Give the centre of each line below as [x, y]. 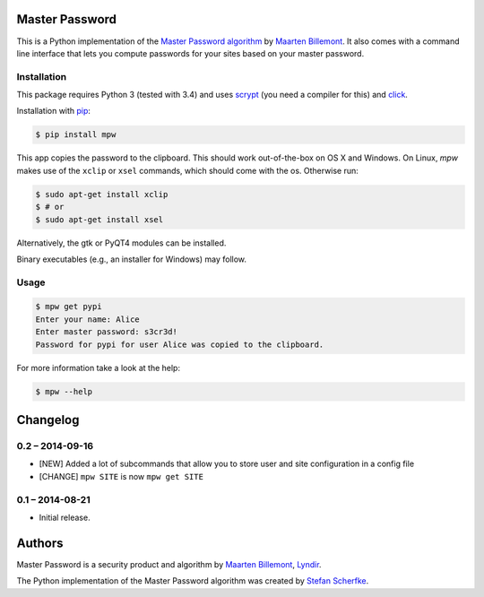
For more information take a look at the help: [99, 368]
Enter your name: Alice [88, 319]
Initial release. [65, 517]
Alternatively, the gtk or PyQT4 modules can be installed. [121, 243]
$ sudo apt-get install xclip [102, 194]
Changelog [48, 420]
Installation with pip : [54, 111]
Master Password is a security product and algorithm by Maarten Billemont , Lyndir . [169, 564]
